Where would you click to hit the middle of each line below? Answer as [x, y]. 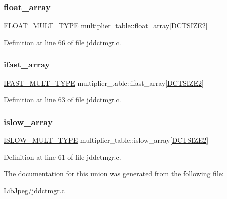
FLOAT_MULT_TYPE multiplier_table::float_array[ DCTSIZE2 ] [106, 26]
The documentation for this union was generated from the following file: [114, 173]
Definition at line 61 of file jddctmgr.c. [63, 157]
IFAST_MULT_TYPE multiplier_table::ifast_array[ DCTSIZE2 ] [104, 83]
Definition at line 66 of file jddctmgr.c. [63, 42]
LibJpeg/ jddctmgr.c [34, 190]
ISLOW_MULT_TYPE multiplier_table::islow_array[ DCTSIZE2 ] [106, 140]
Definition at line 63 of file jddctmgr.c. [63, 99]
